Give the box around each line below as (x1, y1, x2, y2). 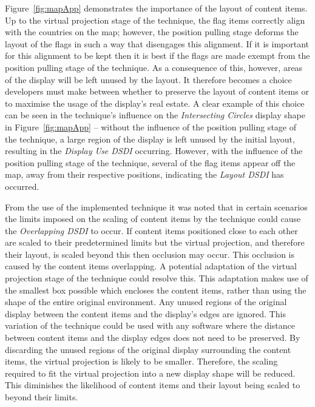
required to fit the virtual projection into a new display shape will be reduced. (5, 366, 296, 379)
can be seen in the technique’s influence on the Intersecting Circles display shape (5, 109, 305, 121)
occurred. (5, 180, 39, 192)
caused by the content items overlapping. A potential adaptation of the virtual (5, 260, 297, 272)
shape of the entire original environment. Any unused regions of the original (5, 295, 287, 308)
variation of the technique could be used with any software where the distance (5, 319, 295, 332)
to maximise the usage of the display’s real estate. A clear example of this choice (5, 96, 305, 109)
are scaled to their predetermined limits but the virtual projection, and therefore (5, 236, 305, 249)
